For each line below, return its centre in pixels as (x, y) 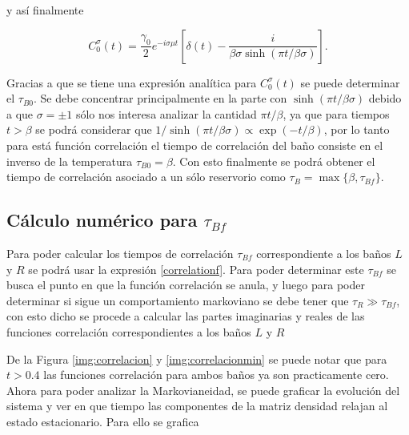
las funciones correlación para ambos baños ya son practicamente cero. (216, 375)
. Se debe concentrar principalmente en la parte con (160, 98)
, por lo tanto (357, 129)
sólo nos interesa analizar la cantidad (166, 113)
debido (385, 98)
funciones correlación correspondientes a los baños (129, 331)
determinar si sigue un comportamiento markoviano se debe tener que (178, 300)
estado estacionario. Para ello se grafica (103, 421)
